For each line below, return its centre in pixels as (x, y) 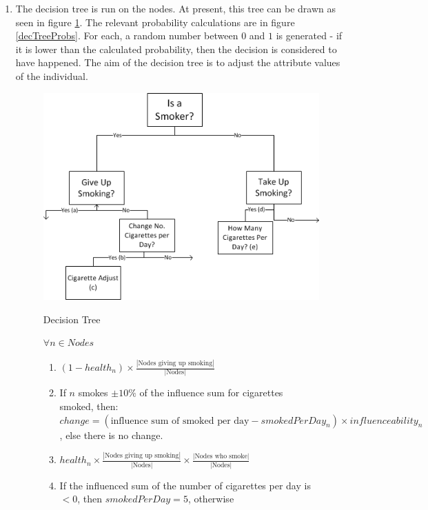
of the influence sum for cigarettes (211, 392)
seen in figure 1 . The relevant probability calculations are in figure (155, 22)
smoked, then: (89, 406)
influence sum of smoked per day (180, 421)
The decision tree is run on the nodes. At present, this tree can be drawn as (175, 8)
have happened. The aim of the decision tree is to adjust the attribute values (178, 62)
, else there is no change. (111, 435)
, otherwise (211, 499)
